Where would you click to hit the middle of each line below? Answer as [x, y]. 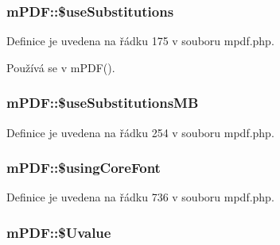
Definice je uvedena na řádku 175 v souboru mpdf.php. [140, 41]
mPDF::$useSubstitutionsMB [103, 103]
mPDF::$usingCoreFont [84, 168]
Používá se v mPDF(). [61, 67]
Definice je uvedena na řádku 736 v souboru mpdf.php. [140, 197]
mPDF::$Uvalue [59, 232]
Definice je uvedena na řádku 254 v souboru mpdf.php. [140, 132]
